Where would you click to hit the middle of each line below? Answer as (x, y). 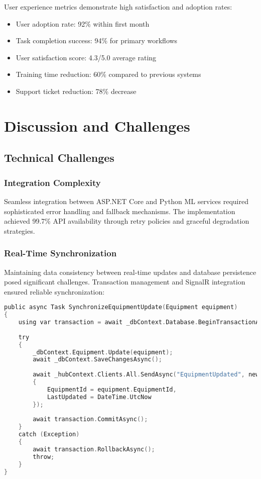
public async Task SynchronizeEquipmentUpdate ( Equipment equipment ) (121, 307)
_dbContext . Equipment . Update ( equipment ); (103, 352)
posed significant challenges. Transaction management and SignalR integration (125, 282)
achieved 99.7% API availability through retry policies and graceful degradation (127, 221)
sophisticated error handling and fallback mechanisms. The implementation (120, 211)
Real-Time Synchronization (60, 253)
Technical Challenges (59, 158)
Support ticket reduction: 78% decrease (76, 91)
